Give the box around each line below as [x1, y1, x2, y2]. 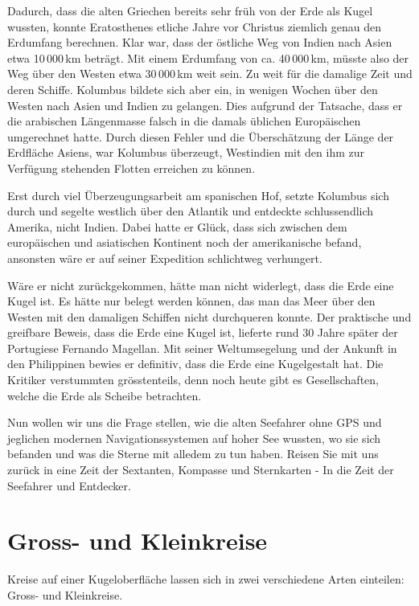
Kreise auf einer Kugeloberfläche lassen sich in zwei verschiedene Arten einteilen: [7, 571, 405, 588]
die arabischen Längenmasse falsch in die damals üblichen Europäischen [7, 113, 361, 129]
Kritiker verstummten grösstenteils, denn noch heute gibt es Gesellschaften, [7, 371, 379, 388]
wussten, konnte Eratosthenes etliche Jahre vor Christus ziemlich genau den [7, 18, 381, 35]
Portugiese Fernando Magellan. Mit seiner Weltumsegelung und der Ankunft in [7, 339, 397, 356]
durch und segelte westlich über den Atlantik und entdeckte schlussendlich [7, 203, 374, 219]
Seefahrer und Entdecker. [7, 477, 131, 493]
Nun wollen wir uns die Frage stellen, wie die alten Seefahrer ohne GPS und [7, 414, 382, 431]
